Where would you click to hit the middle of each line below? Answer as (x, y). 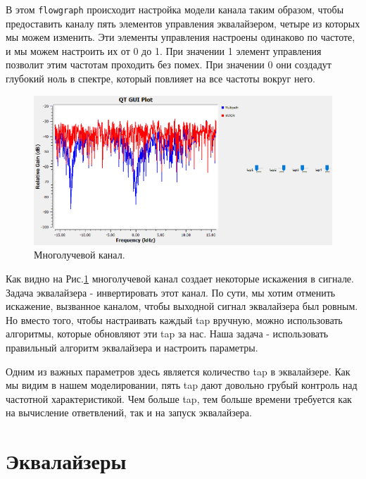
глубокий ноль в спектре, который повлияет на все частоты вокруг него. (160, 79)
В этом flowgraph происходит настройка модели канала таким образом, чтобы (175, 9)
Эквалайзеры (66, 461)
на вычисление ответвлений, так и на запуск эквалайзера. (129, 412)
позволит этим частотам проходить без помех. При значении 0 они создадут (169, 64)
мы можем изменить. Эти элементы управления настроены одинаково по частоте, (181, 37)
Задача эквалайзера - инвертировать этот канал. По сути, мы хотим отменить (171, 292)
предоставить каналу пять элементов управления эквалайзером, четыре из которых (183, 23)
